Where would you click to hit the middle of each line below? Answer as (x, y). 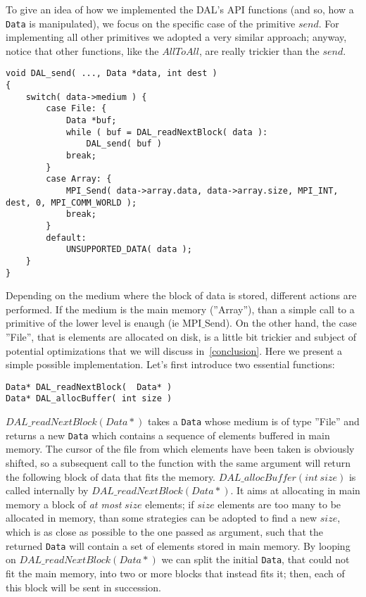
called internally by (47, 490)
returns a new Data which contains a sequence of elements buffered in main (168, 435)
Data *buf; (91, 121)
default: (66, 238)
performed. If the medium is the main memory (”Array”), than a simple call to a (180, 309)
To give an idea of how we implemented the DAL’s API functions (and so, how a (180, 9)
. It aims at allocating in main (295, 490)
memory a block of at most (64, 504)
